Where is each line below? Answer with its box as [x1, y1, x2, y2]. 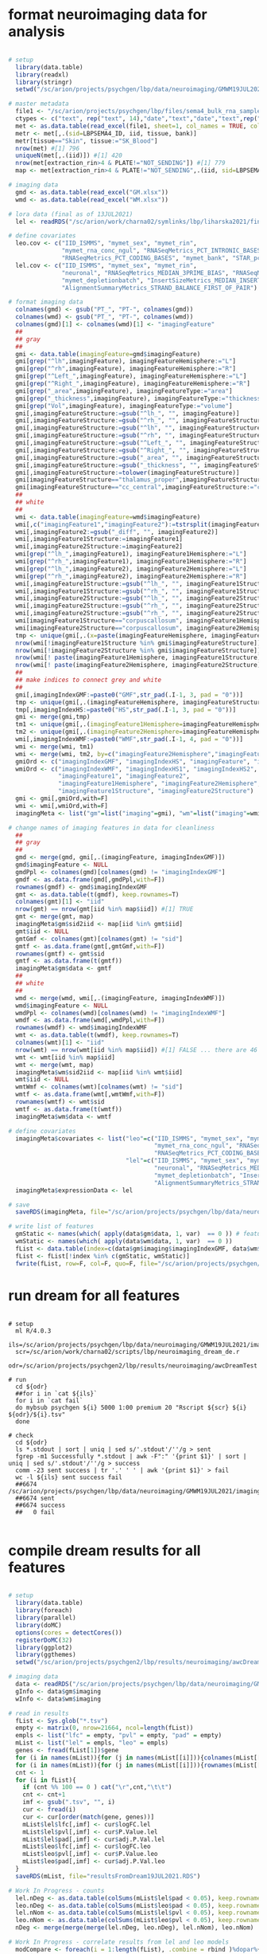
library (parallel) [15, 1614, 77, 1622]
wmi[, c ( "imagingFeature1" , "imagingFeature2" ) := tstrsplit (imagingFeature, [15, 520, 265, 528]
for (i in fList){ [15, 1775, 77, 1784]
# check [8, 1431, 34, 1439]
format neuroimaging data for [8, 6, 208, 24]
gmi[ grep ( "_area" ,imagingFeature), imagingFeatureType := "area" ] [15, 386, 233, 395]
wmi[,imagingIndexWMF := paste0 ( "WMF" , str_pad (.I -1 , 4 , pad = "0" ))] [15, 736, 244, 744]
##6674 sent [15, 1494, 56, 1502]
